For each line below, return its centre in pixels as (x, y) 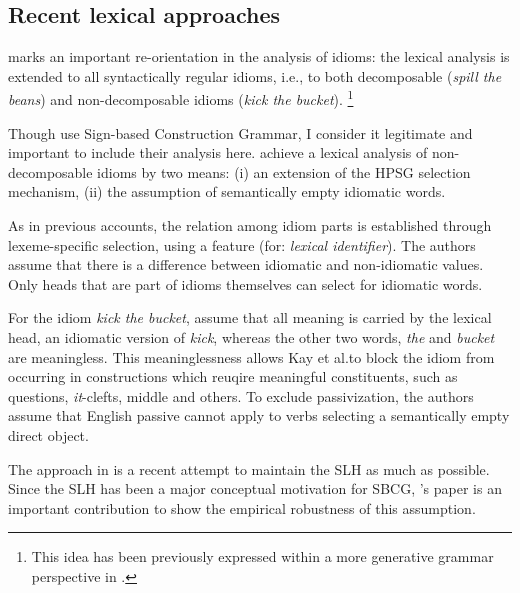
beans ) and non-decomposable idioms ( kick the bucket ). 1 (181, 98)
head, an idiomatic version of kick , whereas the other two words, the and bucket (251, 336)
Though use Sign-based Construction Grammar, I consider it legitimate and (240, 132)
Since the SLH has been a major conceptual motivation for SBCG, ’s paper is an (255, 488)
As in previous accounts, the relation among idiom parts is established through (250, 225)
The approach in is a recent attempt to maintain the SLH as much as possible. (249, 468)
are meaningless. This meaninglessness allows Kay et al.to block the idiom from (251, 356)
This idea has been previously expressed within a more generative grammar (262, 556)
